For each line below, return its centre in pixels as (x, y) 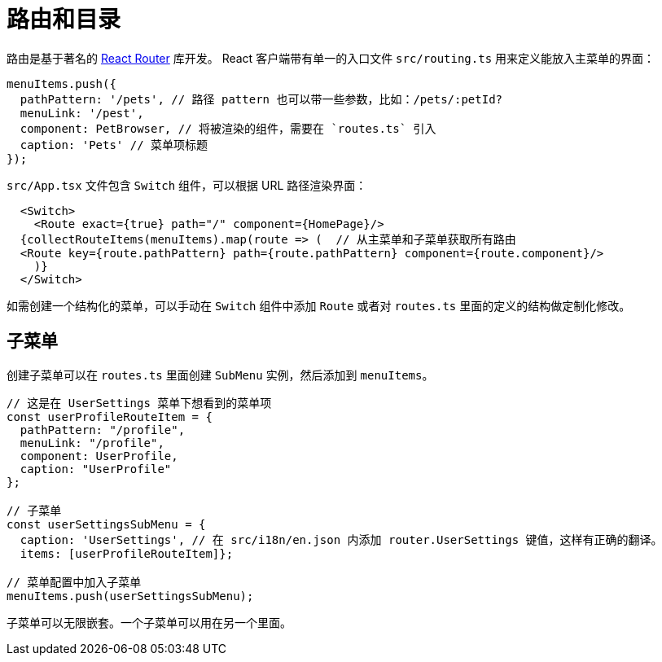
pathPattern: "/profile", (103, 430)
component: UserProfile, (99, 456)
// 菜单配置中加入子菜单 (74, 582)
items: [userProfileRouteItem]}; (127, 553)
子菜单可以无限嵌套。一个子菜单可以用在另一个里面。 (149, 622)
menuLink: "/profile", (92, 443)
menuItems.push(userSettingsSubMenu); (130, 596)
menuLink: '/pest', (82, 113)
